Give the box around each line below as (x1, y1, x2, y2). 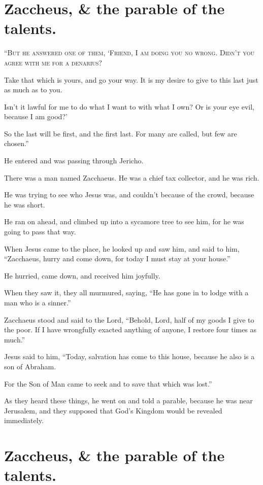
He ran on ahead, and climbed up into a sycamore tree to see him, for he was (4, 216, 244, 227)
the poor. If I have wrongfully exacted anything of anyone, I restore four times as (4, 324, 257, 335)
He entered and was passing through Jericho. (4, 155, 144, 166)
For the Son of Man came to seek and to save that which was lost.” (4, 378, 212, 389)
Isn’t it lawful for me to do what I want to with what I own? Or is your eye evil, (4, 101, 254, 112)
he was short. (4, 199, 45, 210)
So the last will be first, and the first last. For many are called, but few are (4, 128, 237, 138)
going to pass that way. (4, 226, 76, 237)
